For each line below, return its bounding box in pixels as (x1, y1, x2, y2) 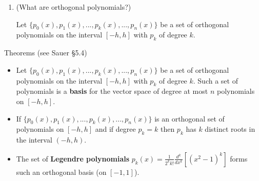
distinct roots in (205, 124, 255, 134)
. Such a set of (193, 75, 238, 86)
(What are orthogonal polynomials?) (16, 2, 131, 12)
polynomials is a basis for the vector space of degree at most (16, 86, 208, 96)
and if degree (95, 124, 136, 134)
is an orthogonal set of (154, 113, 225, 124)
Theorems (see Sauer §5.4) (4, 47, 87, 58)
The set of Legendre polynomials (16, 153, 130, 164)
